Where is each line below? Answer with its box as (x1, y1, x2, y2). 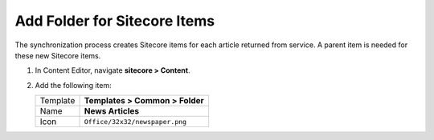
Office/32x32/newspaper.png (84, 117, 187, 126)
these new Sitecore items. (14, 50, 101, 60)
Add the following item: (35, 80, 112, 90)
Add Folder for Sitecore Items (14, 12, 215, 30)
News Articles (84, 106, 140, 117)
